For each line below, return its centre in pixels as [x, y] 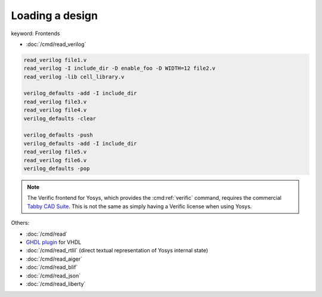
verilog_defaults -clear [60, 118]
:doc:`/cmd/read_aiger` [54, 259]
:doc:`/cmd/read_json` [53, 276]
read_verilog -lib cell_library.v [74, 77]
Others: [20, 223]
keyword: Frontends [35, 33]
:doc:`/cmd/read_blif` [52, 267]
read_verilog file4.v [55, 110]
